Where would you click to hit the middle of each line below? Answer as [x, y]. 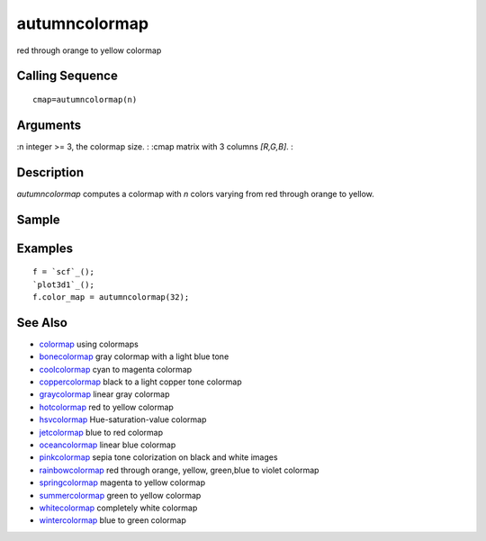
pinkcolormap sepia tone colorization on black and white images [158, 457]
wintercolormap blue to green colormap [112, 520]
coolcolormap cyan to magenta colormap [116, 369]
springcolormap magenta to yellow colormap [122, 482]
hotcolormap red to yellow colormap [107, 407]
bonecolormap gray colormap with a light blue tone [134, 356]
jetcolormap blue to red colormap [101, 432]
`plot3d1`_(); [63, 284]
